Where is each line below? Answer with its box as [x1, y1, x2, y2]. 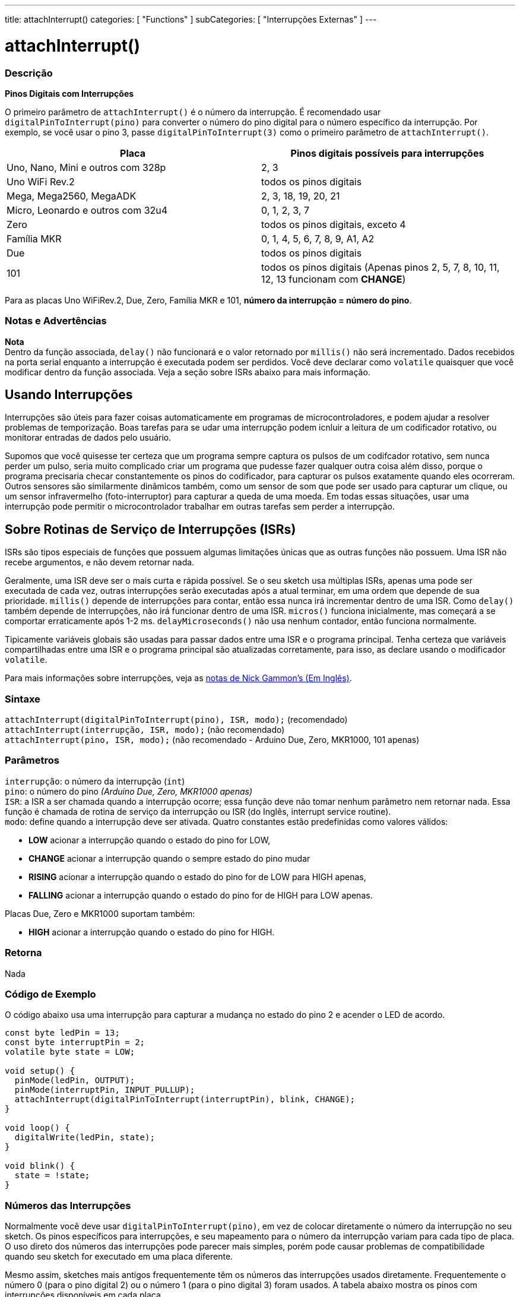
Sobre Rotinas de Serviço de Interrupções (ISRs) [5, 521, 296, 537]
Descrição [5, 67, 53, 79]
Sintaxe [5, 692, 40, 705]
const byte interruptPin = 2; [5, 1037, 145, 1048]
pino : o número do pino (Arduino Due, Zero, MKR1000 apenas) [5, 786, 252, 796]
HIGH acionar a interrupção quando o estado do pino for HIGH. [28, 926, 275, 937]
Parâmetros [5, 754, 59, 767]
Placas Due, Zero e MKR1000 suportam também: [5, 908, 195, 919]
